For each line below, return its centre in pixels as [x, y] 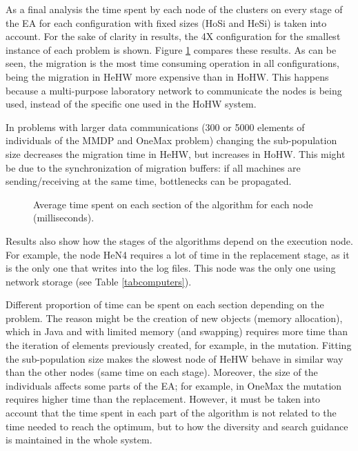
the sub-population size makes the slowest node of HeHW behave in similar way [175, 358]
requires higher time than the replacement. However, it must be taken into [163, 399]
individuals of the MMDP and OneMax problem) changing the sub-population [171, 140]
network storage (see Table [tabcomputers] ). [99, 281]
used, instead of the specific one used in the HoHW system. [131, 104]
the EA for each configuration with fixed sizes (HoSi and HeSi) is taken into [166, 22]
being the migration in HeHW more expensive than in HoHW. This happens [167, 76]
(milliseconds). [64, 218]
